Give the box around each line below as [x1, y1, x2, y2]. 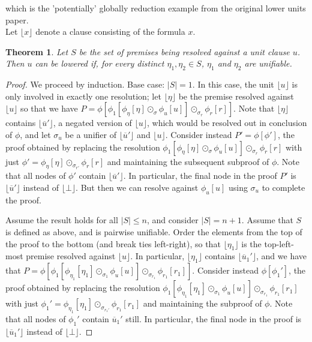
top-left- [264, 237, 294, 250]
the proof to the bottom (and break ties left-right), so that [5, 237, 221, 250]
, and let [20, 128, 51, 140]
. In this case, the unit [192, 78, 274, 91]
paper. [5, 13, 29, 26]
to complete [262, 181, 305, 193]
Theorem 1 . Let [5, 45, 68, 58]
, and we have [256, 250, 307, 262]
